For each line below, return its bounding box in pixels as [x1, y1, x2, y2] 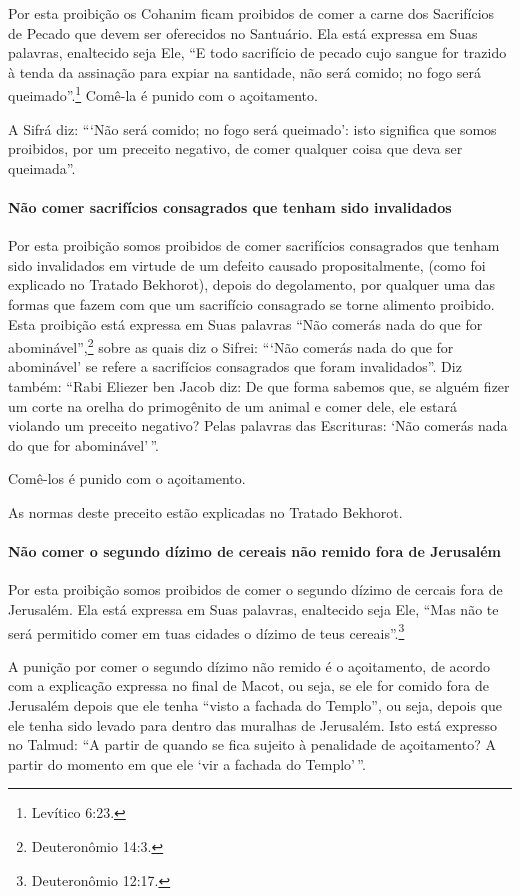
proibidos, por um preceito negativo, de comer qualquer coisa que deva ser [8, 138, 463, 159]
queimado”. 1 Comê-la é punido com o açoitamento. [8, 82, 318, 106]
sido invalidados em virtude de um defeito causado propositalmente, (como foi [8, 254, 486, 275]
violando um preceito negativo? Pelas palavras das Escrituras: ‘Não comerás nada [8, 415, 508, 436]
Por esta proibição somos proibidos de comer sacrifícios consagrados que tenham [8, 235, 500, 256]
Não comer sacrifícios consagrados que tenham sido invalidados [8, 197, 452, 217]
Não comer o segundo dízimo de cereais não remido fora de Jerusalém [8, 541, 501, 562]
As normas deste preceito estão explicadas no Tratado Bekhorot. [8, 501, 403, 522]
